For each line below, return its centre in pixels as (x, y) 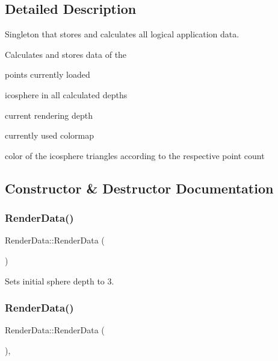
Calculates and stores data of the (66, 54)
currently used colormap (49, 135)
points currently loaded (48, 74)
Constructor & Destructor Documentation (139, 188)
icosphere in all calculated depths (66, 94)
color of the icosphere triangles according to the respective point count (135, 155)
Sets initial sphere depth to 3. (60, 281)
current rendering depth (49, 115)
